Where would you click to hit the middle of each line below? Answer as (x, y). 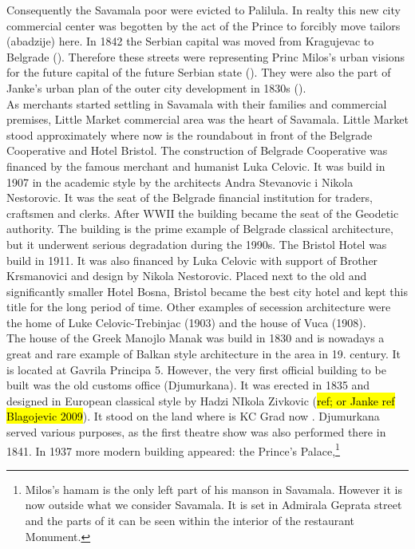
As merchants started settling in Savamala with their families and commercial (197, 103)
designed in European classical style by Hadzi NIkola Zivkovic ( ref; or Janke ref (201, 400)
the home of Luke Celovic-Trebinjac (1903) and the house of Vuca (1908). (186, 322)
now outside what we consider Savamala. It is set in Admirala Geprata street (213, 505)
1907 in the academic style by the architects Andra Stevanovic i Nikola (180, 182)
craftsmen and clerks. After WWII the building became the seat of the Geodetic (203, 213)
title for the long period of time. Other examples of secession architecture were (199, 307)
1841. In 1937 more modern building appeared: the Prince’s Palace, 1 (173, 449)
